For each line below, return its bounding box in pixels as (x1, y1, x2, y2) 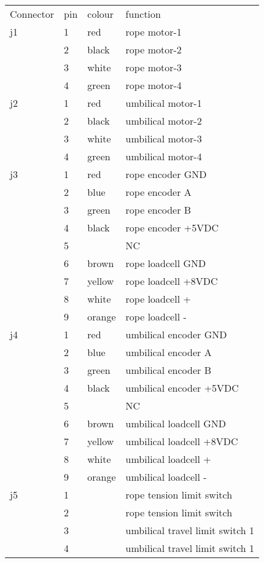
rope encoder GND (125, 167, 207, 181)
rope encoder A (125, 185, 192, 199)
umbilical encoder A (125, 345, 212, 359)
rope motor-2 (125, 42, 182, 56)
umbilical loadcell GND (125, 416, 227, 430)
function (125, 7, 161, 21)
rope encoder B (125, 203, 192, 217)
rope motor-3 (125, 60, 182, 74)
